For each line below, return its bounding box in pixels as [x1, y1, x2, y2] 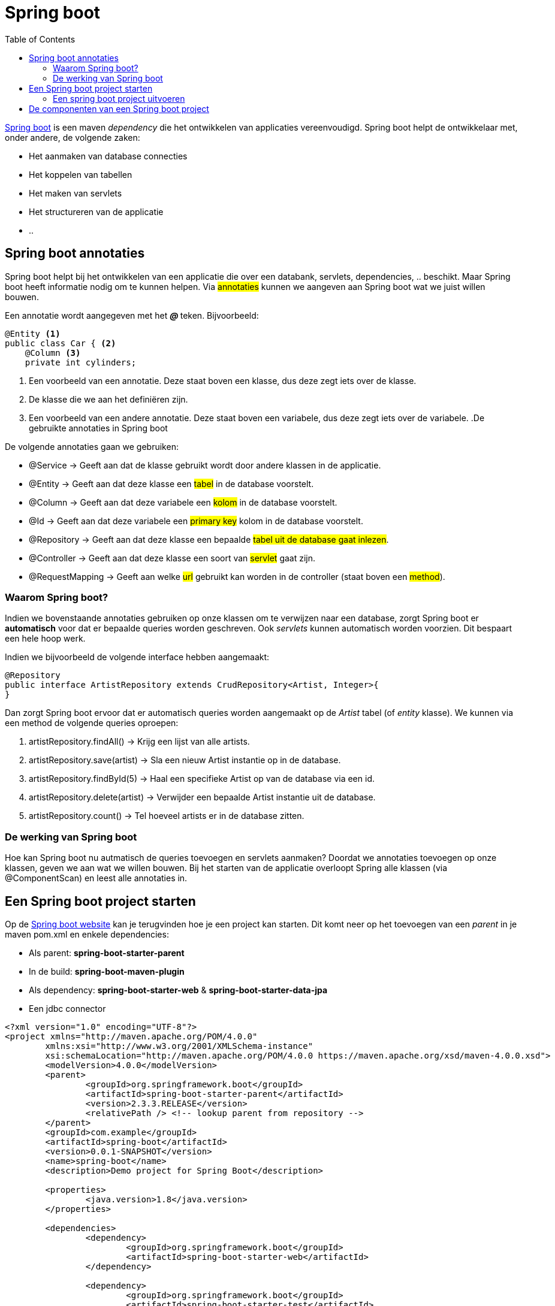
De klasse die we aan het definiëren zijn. [29, 394, 188, 404]
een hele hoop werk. [5, 633, 86, 644]
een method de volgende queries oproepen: [5, 718, 179, 728]
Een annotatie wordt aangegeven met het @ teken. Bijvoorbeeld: [5, 310, 259, 321]
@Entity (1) [5, 328, 61, 338]
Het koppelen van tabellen [29, 169, 132, 180]
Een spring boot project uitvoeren [53, 93, 185, 104]
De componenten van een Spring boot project [29, 103, 209, 114]
